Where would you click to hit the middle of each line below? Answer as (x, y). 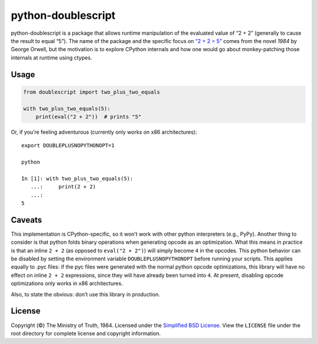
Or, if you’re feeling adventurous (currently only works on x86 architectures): (104, 132)
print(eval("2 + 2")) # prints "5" (88, 117)
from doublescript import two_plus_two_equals (92, 92)
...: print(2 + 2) (63, 187)
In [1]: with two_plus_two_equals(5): (77, 178)
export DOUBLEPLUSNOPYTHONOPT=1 (68, 145)
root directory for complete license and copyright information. (86, 333)
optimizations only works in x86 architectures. (67, 283)
